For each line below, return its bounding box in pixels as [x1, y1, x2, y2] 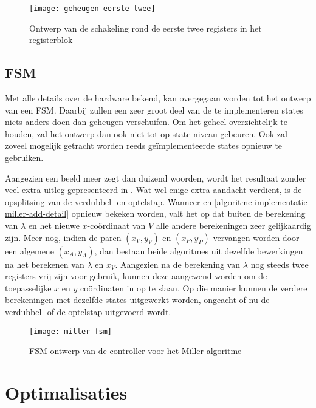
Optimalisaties [5, 379, 128, 404]
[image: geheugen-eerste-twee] [29, 4, 156, 13]
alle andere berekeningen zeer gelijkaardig [156, 219, 311, 231]
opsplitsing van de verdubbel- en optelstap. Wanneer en [5, 195, 212, 208]
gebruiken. [5, 151, 44, 164]
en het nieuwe [28, 219, 80, 231]
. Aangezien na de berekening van [115, 257, 241, 270]
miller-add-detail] [5, 207, 69, 220]
